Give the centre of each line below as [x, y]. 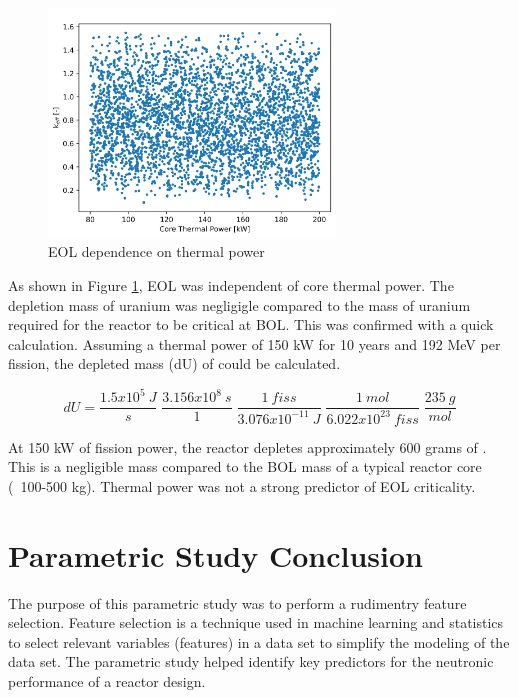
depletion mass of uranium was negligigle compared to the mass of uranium [239, 304]
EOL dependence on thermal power [156, 251]
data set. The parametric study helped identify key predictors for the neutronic [251, 661]
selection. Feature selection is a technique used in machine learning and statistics [256, 622]
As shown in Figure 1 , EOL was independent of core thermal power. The [231, 284]
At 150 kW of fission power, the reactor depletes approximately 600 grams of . [247, 446]
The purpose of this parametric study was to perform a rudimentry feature [237, 602]
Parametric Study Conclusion [215, 554]
